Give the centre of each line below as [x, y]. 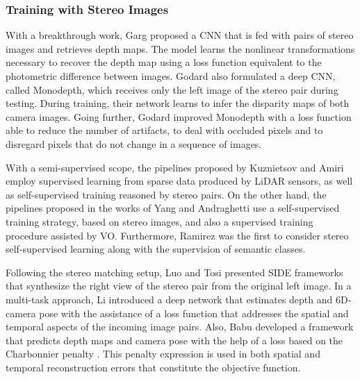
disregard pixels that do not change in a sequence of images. [134, 143]
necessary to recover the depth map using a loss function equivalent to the [164, 62]
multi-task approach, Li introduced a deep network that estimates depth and [169, 299]
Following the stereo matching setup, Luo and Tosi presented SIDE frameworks [174, 272]
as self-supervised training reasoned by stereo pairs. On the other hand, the [166, 194]
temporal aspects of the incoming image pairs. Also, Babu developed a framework [180, 327]
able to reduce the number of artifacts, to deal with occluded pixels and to [164, 130]
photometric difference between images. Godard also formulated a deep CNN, [171, 76]
